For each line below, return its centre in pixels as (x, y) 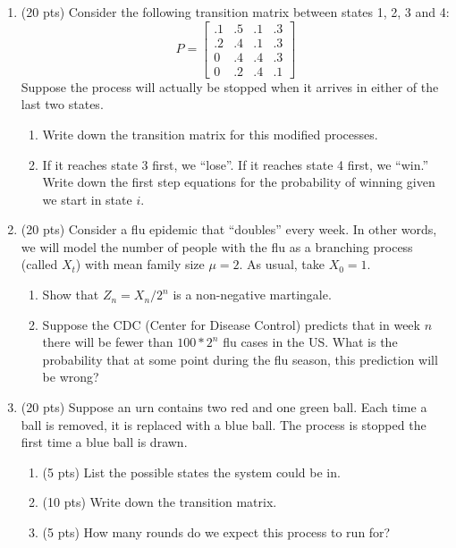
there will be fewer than (108, 342)
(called (39, 264)
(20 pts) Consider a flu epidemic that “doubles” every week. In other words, (229, 229)
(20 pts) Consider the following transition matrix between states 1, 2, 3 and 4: (235, 12)
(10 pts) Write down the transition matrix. (160, 502)
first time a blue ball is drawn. (104, 442)
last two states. (62, 104)
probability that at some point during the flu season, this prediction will (240, 359)
